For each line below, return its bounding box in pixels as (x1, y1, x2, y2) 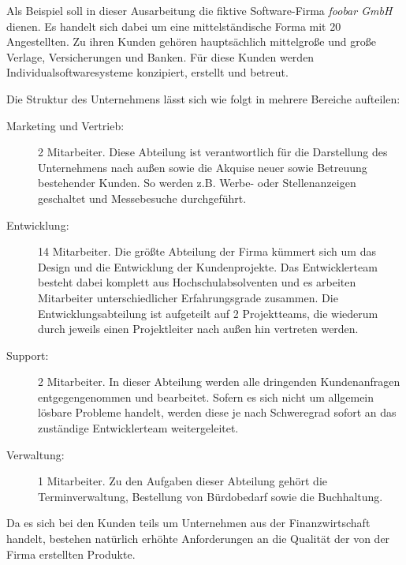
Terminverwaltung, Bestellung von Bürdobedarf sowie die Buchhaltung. (38, 488, 383, 504)
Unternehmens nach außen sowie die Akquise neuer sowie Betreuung (38, 159, 367, 175)
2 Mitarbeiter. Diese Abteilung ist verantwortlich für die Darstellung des (38, 144, 388, 160)
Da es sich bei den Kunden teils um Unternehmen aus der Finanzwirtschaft (6, 514, 371, 531)
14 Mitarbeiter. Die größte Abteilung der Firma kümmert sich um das (38, 243, 376, 260)
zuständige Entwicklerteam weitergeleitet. (38, 420, 239, 436)
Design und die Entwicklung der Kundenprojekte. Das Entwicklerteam (38, 258, 378, 275)
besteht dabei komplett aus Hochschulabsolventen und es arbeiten (38, 274, 356, 290)
